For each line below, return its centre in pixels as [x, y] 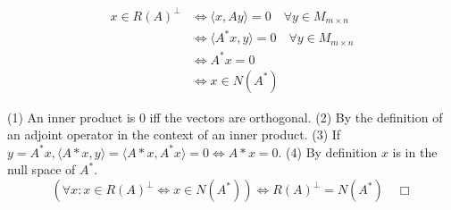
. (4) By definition [328, 151]
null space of [42, 169]
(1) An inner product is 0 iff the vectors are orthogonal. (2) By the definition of [225, 117]
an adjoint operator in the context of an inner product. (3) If [174, 134]
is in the [415, 151]
